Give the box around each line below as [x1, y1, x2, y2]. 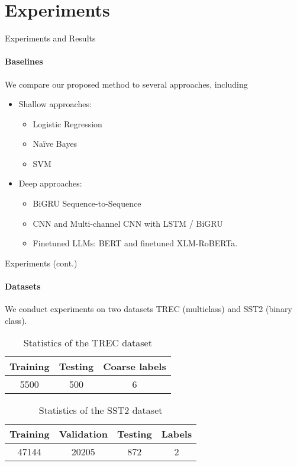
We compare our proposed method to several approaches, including [5, 78, 248, 90]
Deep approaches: [18, 177, 82, 189]
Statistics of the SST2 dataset [38, 403, 163, 417]
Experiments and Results [5, 32, 96, 44]
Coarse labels [103, 359, 166, 374]
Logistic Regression [33, 117, 102, 130]
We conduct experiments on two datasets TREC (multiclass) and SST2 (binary [5, 303, 292, 315]
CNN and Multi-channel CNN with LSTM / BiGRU [33, 217, 223, 229]
